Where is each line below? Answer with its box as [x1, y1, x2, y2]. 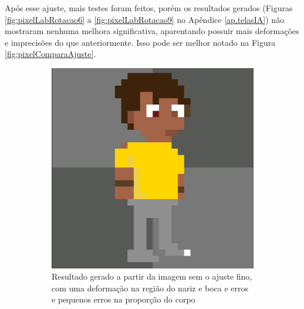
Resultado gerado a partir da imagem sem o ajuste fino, [52, 270, 252, 283]
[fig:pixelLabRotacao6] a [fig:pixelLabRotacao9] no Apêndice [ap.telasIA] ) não [5, 13, 285, 25]
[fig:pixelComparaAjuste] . [5, 48, 96, 60]
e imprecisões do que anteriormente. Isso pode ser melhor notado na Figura [5, 36, 276, 48]
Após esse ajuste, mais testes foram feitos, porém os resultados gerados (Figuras [5, 2, 293, 14]
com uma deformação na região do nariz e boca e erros [52, 281, 249, 294]
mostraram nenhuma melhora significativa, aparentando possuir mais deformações [5, 25, 299, 37]
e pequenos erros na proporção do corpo [52, 293, 195, 305]
